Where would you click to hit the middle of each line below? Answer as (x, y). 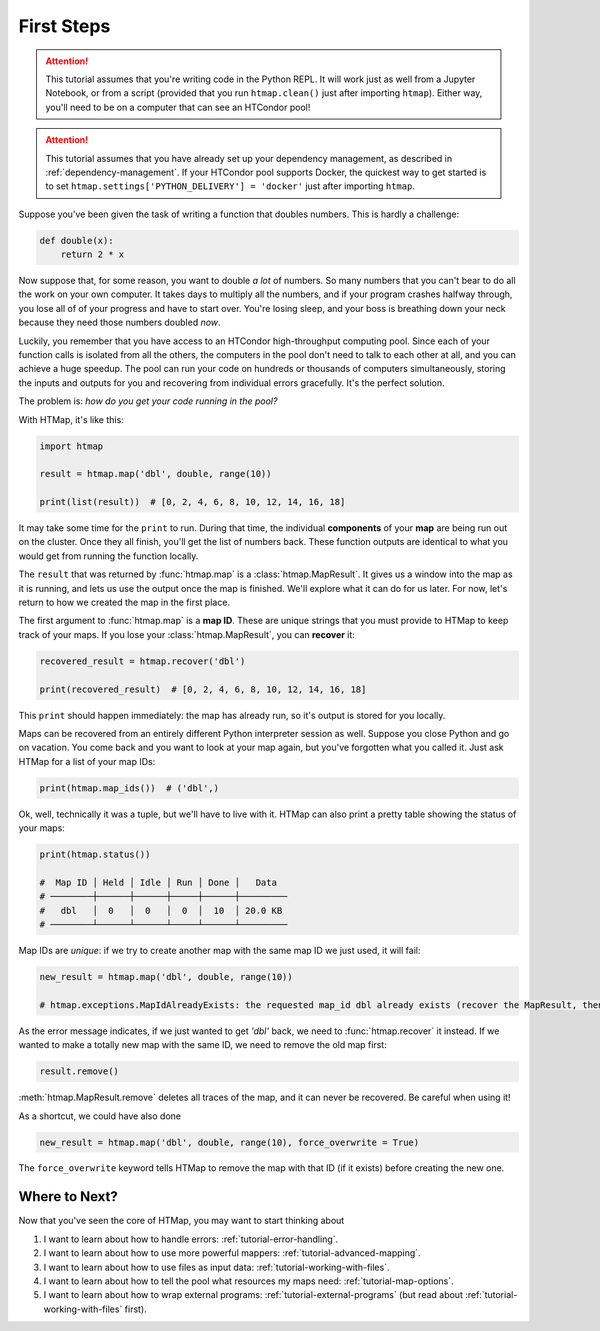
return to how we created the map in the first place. (124, 602)
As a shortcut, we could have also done (100, 1116)
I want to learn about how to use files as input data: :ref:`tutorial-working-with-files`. (216, 1267)
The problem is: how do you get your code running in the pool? (148, 401)
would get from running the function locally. (108, 556)
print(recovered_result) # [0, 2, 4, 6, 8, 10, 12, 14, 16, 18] (203, 689)
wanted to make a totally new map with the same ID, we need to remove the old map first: (202, 1045)
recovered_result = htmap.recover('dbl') (142, 661)
